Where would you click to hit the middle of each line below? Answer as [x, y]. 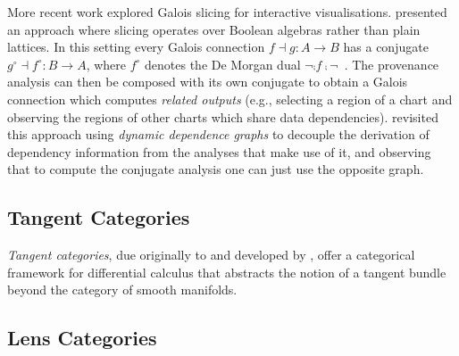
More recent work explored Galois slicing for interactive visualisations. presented [227, 12]
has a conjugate [386, 47]
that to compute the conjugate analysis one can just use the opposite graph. [216, 169]
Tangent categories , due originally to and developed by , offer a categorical [211, 255]
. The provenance [392, 64]
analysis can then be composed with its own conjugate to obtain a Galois [208, 82]
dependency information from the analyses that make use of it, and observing [219, 151]
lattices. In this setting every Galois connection [136, 47]
